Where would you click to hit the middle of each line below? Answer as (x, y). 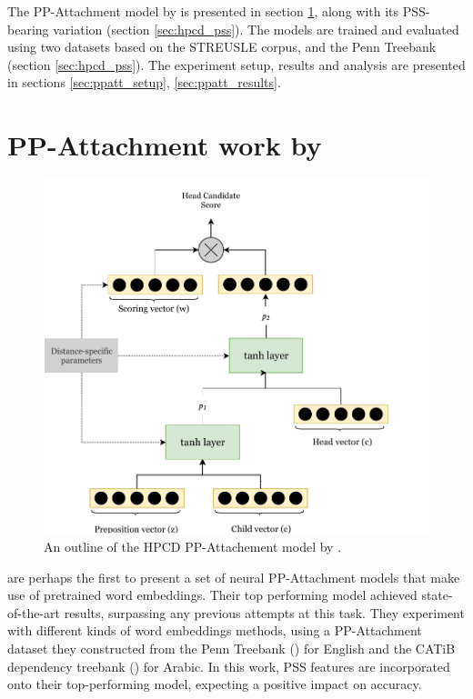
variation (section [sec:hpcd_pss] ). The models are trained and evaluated (256, 29)
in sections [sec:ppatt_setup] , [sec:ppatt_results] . (144, 82)
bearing (28, 29)
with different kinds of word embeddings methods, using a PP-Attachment (215, 630)
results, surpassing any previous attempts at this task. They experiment (264, 612)
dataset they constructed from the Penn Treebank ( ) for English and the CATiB (231, 649)
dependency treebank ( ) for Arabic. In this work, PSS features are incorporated (229, 666)
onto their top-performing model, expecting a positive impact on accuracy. (215, 684)
